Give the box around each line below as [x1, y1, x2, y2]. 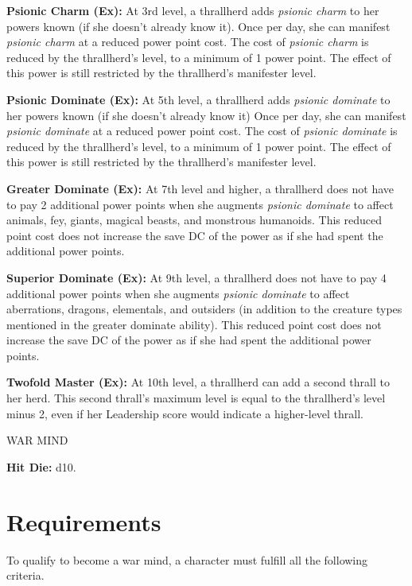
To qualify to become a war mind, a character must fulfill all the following [6, 551, 368, 568]
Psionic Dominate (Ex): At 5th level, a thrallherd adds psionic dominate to [6, 91, 391, 107]
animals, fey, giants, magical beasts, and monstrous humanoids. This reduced [6, 212, 383, 228]
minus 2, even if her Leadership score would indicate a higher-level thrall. [6, 405, 364, 421]
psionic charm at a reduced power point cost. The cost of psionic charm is [6, 33, 369, 50]
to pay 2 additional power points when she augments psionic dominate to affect [6, 196, 394, 212]
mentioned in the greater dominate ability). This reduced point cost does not [6, 316, 382, 332]
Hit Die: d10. [6, 458, 76, 475]
